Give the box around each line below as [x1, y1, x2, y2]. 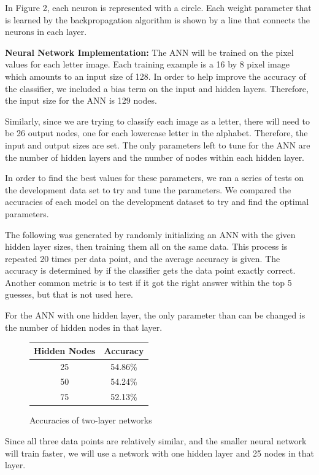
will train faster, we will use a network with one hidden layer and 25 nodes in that [5, 446, 314, 459]
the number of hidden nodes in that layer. [5, 320, 163, 333]
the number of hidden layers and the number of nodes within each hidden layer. [5, 150, 305, 163]
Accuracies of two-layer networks [29, 414, 152, 427]
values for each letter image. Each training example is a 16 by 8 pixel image [5, 58, 290, 71]
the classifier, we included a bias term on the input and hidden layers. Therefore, [5, 82, 309, 95]
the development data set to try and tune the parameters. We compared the [5, 183, 291, 196]
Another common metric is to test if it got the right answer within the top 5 [5, 276, 292, 288]
